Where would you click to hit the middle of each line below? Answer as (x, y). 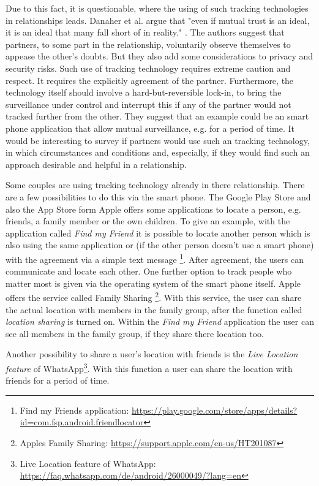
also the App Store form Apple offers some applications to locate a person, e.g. (153, 209)
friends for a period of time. (58, 380)
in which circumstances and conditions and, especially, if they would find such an (158, 152)
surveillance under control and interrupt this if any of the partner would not (148, 104)
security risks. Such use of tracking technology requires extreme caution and (148, 68)
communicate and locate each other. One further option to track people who (149, 271)
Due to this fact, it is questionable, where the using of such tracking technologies (157, 8)
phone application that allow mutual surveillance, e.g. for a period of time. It (150, 128)
